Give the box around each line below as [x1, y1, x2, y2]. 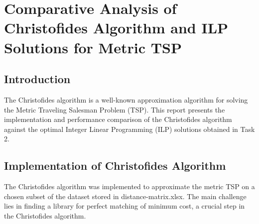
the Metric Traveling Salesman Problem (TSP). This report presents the [4, 104, 225, 114]
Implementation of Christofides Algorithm [4, 158, 226, 173]
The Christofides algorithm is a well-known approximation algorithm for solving [4, 94, 248, 105]
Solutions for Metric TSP [4, 37, 182, 57]
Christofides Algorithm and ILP [4, 17, 229, 38]
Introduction [4, 71, 71, 87]
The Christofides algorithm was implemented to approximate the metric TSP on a [4, 181, 255, 192]
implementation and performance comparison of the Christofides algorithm [4, 114, 232, 124]
